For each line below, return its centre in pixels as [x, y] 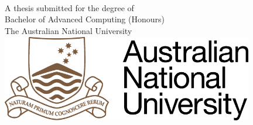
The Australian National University [69, 30]
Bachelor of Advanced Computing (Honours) [85, 19]
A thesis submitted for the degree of [69, 7]
